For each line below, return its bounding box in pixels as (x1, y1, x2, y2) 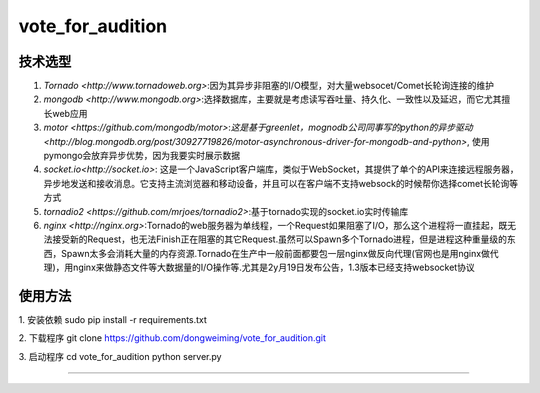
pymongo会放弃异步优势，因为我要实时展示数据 (43, 150, 241, 162)
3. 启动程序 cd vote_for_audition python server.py (18, 350, 222, 362)
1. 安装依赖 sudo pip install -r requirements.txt (18, 314, 207, 326)
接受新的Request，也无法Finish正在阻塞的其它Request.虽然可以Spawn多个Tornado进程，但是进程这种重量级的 (51, 233, 508, 245)
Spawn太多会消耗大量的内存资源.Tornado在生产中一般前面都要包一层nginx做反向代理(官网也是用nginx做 (60, 247, 490, 259)
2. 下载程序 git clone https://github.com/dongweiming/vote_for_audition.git (18, 332, 327, 344)
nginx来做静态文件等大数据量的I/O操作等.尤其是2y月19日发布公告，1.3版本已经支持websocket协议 (73, 261, 475, 274)
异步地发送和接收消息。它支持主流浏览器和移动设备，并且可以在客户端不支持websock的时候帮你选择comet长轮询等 (43, 177, 519, 189)
